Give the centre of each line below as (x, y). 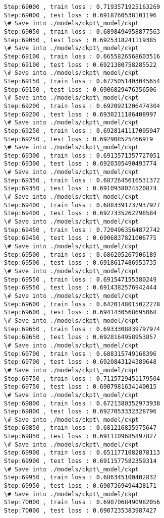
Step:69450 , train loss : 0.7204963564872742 (82, 230)
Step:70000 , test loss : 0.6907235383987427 (80, 511)
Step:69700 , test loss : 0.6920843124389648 (80, 362)
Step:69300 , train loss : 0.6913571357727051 (82, 155)
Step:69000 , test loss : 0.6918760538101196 (80, 15)
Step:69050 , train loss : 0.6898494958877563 (82, 31)
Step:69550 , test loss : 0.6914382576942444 (80, 288)
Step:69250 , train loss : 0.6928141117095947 (82, 131)
